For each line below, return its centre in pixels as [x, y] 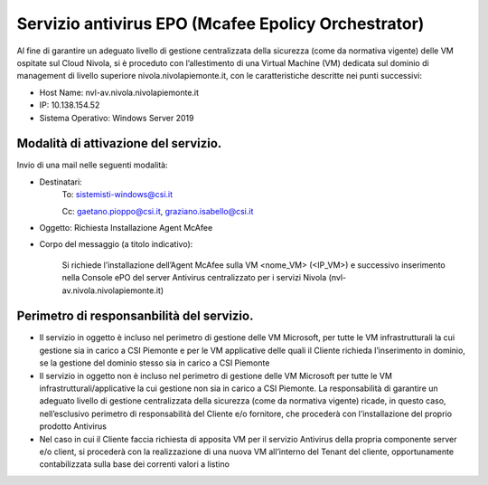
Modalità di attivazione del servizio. [119, 143]
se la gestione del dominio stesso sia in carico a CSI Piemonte [155, 363]
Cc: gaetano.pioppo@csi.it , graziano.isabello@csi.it [158, 211]
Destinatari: [61, 182]
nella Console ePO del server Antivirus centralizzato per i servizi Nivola [194, 278]
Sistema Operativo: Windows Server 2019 [117, 118]
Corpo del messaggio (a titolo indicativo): [116, 244]
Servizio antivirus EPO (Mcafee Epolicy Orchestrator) [221, 24]
